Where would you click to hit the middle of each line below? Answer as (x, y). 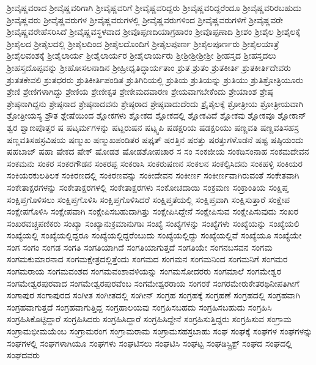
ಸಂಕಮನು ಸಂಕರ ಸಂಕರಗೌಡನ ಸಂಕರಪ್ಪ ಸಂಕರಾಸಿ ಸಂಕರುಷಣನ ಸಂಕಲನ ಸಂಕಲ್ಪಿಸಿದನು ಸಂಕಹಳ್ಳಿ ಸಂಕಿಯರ (155, 163)
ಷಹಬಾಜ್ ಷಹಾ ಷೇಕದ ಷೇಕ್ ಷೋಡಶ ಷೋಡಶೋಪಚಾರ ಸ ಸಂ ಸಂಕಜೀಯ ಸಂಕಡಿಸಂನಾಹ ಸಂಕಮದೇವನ (158, 151)
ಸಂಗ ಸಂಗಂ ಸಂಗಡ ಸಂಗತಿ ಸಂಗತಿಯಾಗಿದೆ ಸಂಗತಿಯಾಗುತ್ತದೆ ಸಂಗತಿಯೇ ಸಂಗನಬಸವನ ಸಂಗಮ (140, 247)
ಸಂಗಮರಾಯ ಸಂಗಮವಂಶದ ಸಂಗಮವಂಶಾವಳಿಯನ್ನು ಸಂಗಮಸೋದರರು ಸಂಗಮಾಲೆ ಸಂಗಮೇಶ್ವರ (144, 271)
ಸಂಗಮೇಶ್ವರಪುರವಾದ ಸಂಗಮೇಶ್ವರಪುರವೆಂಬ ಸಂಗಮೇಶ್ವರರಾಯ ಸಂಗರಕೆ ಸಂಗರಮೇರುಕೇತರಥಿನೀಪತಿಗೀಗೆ (153, 283)
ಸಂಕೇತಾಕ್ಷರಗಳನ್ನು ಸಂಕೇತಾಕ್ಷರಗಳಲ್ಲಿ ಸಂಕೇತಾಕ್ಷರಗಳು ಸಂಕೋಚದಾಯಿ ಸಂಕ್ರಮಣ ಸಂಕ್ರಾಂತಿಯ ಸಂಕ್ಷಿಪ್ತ (148, 187)
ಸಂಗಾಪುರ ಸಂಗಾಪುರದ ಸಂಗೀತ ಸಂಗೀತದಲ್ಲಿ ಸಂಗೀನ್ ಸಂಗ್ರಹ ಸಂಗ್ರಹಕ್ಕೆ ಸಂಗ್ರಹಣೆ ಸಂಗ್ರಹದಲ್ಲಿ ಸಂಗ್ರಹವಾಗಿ (154, 295)
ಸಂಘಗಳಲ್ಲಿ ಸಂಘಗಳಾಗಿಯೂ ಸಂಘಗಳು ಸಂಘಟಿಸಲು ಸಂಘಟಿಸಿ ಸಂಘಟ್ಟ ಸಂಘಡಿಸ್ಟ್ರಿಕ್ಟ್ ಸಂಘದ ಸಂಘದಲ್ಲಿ (149, 343)
